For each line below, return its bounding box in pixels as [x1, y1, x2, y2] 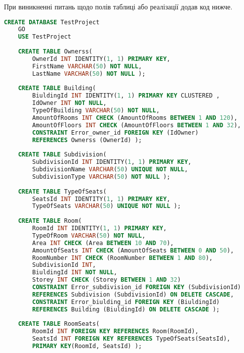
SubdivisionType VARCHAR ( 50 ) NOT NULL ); [32, 173, 170, 180]
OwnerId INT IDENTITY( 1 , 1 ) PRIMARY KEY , [32, 55, 170, 62]
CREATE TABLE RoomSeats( [18, 320, 100, 328]
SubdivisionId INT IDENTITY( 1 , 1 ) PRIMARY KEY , [32, 158, 192, 166]
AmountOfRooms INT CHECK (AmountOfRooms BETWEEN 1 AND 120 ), [32, 114, 238, 121]
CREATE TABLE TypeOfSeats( [18, 188, 107, 195]
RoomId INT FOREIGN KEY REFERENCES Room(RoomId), [32, 328, 199, 335]
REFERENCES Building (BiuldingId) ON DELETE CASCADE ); [32, 305, 220, 313]
